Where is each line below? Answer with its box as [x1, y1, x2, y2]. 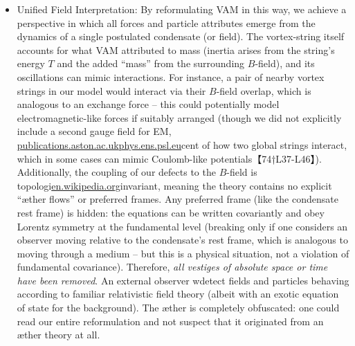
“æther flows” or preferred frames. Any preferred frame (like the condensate [17, 192, 338, 206]
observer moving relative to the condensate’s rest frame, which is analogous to [17, 233, 348, 247]
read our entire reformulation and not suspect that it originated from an [17, 313, 324, 328]
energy [17, 56, 45, 71]
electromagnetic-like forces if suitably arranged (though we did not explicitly [17, 110, 342, 125]
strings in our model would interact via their [17, 83, 206, 98]
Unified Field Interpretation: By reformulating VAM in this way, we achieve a [17, 2, 347, 16]
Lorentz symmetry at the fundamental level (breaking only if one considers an [17, 219, 348, 233]
